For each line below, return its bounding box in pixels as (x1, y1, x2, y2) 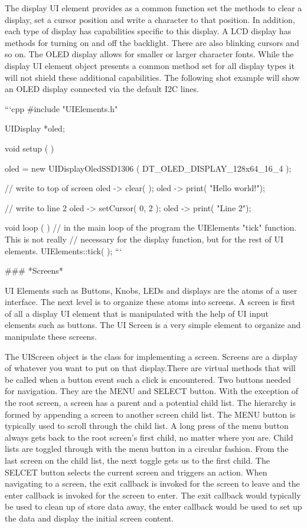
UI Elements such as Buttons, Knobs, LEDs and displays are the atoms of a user (5, 284, 298, 296)
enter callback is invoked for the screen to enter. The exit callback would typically (5, 488, 301, 501)
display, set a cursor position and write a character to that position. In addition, (5, 13, 295, 25)
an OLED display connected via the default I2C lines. (5, 83, 199, 95)
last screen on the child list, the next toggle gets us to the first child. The (5, 454, 270, 466)
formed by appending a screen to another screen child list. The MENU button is (5, 408, 296, 420)
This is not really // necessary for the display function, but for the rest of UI (5, 232, 283, 245)
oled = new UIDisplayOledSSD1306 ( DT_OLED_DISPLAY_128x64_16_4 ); (5, 162, 292, 174)
